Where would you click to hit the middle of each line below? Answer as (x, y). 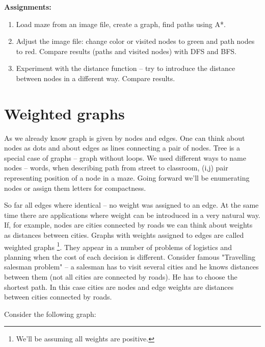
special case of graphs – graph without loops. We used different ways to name (125, 157)
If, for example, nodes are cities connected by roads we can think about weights (128, 225)
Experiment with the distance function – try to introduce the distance (126, 68)
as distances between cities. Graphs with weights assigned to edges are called (124, 235)
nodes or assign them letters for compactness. (75, 188)
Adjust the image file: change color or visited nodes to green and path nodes (135, 41)
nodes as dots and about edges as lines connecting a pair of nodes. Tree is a (122, 148)
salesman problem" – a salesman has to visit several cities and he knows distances (131, 267)
